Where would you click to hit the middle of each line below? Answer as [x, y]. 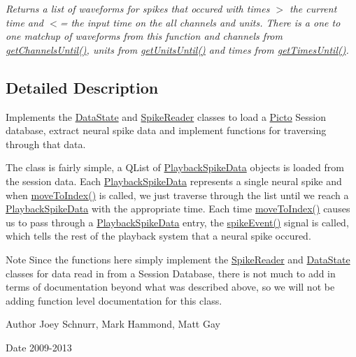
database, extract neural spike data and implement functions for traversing [166, 130]
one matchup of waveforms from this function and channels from [144, 36]
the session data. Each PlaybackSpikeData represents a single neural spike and [174, 181]
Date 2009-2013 [39, 347]
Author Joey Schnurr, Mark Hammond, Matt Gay [113, 324]
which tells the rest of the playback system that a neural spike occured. [158, 236]
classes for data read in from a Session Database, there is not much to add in [171, 273]
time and [25, 22]
